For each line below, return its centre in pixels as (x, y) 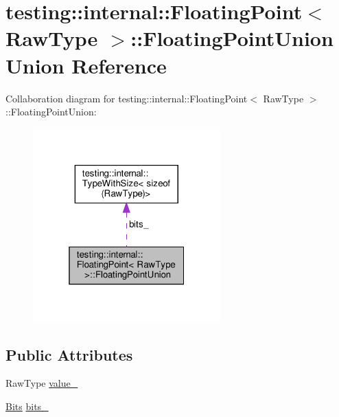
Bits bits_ (27, 406)
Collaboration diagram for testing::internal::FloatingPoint (127, 98)
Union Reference (86, 65)
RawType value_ (42, 383)
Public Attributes (69, 354)
